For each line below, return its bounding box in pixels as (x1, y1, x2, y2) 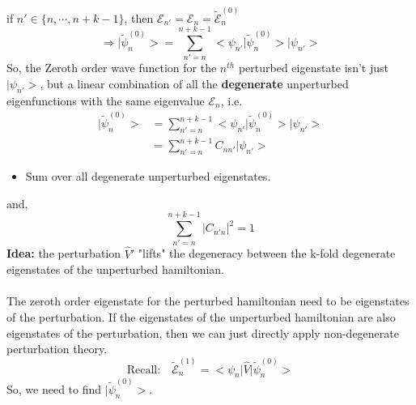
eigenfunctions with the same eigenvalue (6, 92, 205, 109)
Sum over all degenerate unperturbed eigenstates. (25, 168, 271, 185)
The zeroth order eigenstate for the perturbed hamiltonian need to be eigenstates (6, 292, 410, 309)
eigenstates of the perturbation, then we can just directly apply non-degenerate (6, 324, 399, 341)
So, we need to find (6, 380, 102, 397)
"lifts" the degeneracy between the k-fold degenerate (138, 245, 396, 262)
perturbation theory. (6, 340, 108, 357)
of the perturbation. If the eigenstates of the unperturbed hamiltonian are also (6, 309, 396, 326)
